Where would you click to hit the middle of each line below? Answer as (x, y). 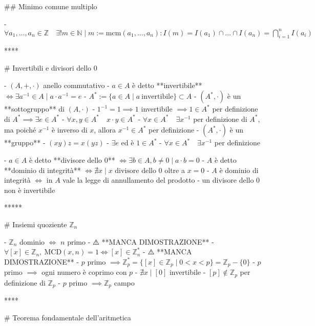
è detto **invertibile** (167, 85)
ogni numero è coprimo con (84, 272)
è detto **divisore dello (66, 160)
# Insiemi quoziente (36, 224)
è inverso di (69, 130)
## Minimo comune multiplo (51, 6)
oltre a (175, 170)
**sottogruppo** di (34, 109)
